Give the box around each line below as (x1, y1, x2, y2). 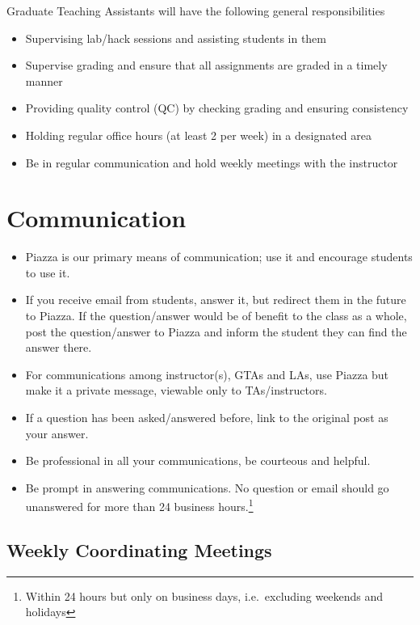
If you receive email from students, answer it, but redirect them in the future (25, 291, 406, 308)
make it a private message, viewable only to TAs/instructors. (25, 382, 327, 399)
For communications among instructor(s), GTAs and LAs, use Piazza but (25, 365, 389, 382)
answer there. (25, 339, 92, 356)
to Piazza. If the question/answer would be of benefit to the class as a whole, (25, 307, 407, 324)
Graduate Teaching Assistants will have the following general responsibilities (6, 2, 385, 19)
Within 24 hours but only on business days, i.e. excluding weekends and (25, 587, 384, 604)
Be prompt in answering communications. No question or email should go (25, 479, 389, 496)
